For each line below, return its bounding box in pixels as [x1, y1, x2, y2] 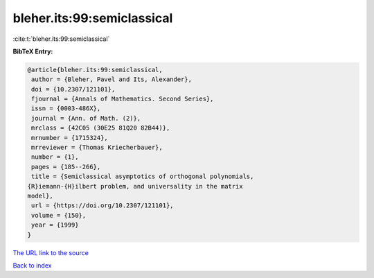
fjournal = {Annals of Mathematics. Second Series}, [31, 95, 214, 103]
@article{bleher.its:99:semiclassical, [27, 66, 163, 73]
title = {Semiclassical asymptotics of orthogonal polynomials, [31, 173, 254, 180]
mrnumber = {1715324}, [31, 134, 109, 141]
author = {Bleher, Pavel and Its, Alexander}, [31, 76, 192, 83]
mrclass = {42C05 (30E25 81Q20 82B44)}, [31, 124, 170, 132]
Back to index [12, 261, 52, 270]
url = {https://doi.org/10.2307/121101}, [31, 202, 174, 209]
